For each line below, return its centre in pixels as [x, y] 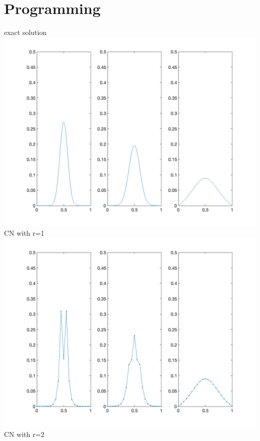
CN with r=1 [24, 233]
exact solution [25, 32]
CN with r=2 [24, 434]
